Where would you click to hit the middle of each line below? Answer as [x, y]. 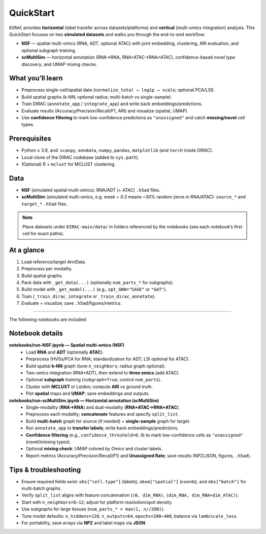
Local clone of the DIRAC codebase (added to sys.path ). [80, 157]
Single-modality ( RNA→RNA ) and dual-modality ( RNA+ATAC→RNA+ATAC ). [103, 407]
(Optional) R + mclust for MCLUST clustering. [68, 164]
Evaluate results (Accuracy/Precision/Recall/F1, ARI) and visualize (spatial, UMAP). [105, 110]
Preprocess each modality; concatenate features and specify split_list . [102, 414]
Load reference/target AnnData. [54, 262]
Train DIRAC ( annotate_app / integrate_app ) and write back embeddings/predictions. [112, 104]
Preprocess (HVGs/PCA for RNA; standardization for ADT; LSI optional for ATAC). [108, 359]
